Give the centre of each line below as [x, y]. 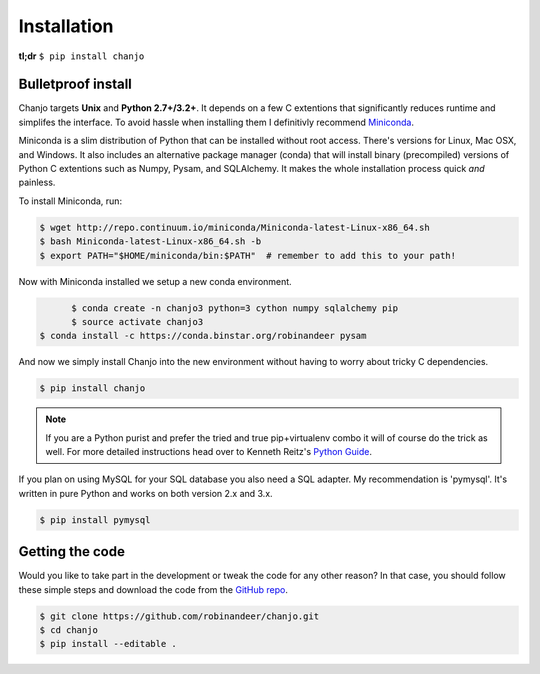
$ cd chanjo [69, 630]
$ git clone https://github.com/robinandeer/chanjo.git [179, 616]
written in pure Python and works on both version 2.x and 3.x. [146, 493]
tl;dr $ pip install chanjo [81, 56]
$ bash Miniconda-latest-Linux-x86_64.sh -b [150, 241]
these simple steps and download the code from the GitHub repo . [153, 589]
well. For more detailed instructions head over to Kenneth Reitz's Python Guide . [208, 452]
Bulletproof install [75, 84]
